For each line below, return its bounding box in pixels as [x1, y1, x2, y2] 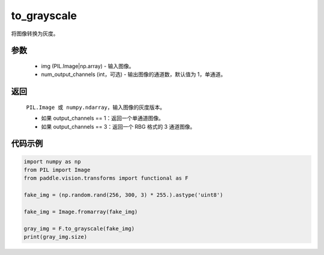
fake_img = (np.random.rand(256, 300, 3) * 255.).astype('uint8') [23, 192, 223, 199]
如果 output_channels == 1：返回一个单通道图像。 [41, 114, 164, 122]
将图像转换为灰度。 [11, 30, 59, 37]
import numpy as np [23, 158, 81, 165]
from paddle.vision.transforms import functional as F [23, 175, 188, 182]
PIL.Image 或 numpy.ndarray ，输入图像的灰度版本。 [26, 104, 166, 111]
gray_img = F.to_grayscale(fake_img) [23, 225, 135, 232]
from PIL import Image [23, 166, 91, 173]
